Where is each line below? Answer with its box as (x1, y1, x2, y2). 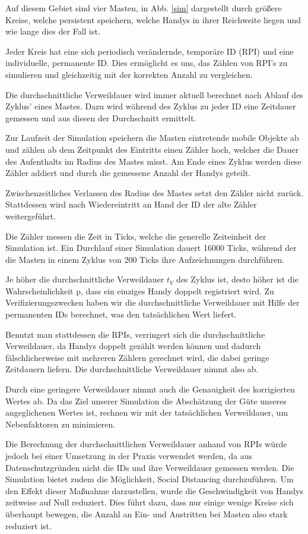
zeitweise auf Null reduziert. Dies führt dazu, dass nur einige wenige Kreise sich (5, 496, 294, 508)
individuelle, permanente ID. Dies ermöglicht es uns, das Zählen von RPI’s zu (5, 56, 288, 69)
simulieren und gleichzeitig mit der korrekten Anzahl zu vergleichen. (5, 68, 253, 80)
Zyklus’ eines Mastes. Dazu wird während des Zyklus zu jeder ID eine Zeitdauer (5, 100, 296, 112)
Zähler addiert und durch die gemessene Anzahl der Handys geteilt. (5, 167, 251, 179)
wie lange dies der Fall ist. (5, 25, 100, 37)
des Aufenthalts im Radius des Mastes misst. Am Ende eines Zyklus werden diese (5, 155, 301, 167)
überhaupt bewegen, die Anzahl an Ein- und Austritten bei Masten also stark (5, 507, 288, 520)
